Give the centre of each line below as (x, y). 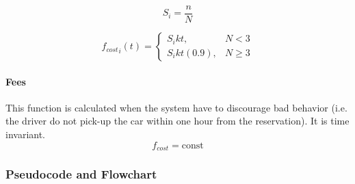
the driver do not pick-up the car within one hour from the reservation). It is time (177, 121)
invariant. (26, 134)
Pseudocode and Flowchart (81, 174)
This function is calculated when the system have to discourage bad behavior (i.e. (176, 107)
